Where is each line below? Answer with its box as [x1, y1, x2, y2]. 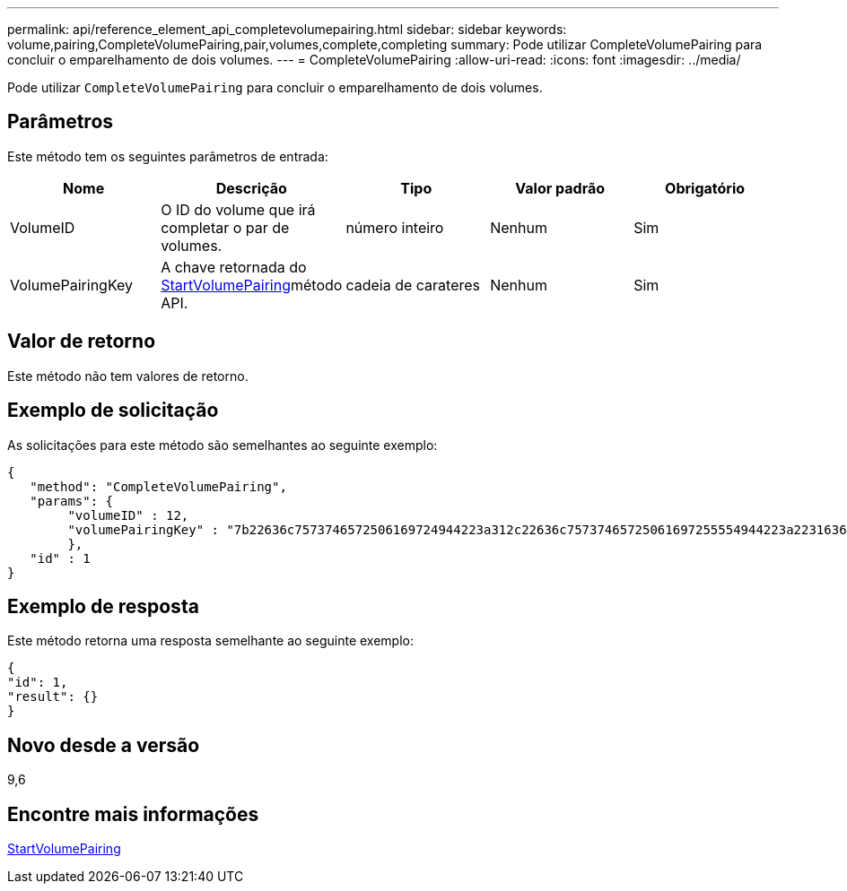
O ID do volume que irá [161, 200, 316, 219]
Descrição [215, 178, 287, 197]
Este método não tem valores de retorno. [7, 368, 249, 384]
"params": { [30, 493, 114, 508]
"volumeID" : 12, [67, 507, 189, 523]
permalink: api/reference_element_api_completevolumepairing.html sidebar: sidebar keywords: [7, 22, 567, 37]
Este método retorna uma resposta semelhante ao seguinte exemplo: [7, 633, 414, 649]
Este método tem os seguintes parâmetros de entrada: [7, 148, 328, 164]
